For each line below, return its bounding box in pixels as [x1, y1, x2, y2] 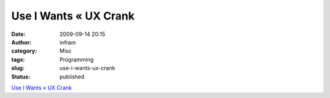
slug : [11, 65, 24, 72]
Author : [11, 38, 32, 46]
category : [11, 47, 37, 55]
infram [59, 38, 76, 46]
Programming [59, 55, 94, 63]
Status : [11, 73, 31, 80]
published [59, 73, 85, 80]
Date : [11, 30, 26, 38]
